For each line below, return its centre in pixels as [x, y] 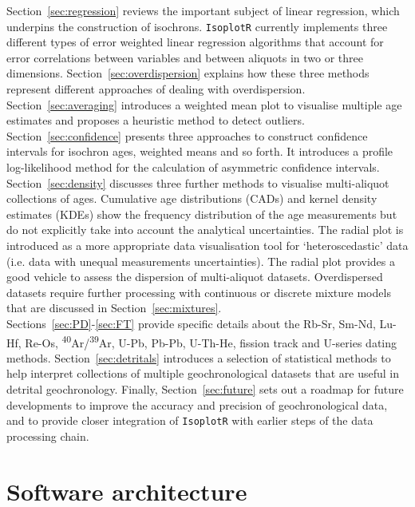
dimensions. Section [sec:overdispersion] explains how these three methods [188, 73]
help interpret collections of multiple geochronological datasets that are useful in [203, 373]
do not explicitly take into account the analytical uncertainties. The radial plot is [205, 230]
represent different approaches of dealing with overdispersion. [156, 89]
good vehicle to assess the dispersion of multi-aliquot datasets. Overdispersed [195, 277]
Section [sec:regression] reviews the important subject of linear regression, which [203, 10]
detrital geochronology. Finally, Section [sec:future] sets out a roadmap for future [205, 388]
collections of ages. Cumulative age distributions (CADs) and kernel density [192, 198]
